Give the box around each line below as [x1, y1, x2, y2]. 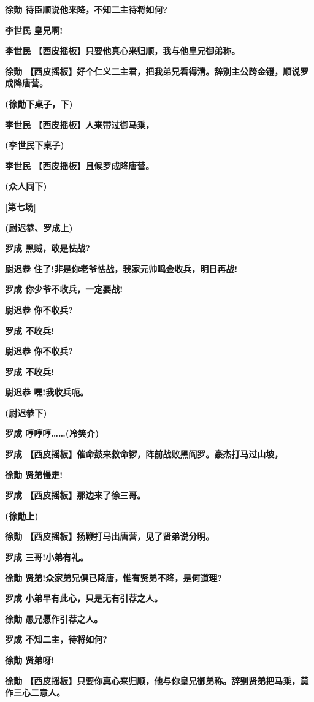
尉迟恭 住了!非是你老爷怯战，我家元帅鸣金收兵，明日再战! [5, 262, 238, 275]
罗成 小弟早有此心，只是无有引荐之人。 [5, 592, 163, 605]
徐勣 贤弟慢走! [5, 468, 63, 481]
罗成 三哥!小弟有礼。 [5, 551, 89, 563]
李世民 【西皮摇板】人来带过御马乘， [5, 118, 155, 131]
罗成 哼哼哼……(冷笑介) [5, 427, 99, 440]
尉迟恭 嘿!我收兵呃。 [5, 386, 89, 399]
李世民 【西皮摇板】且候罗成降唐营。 [5, 159, 155, 172]
